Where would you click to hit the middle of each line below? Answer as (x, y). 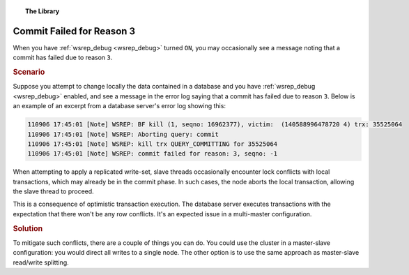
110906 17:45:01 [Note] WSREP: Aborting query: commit (123, 134)
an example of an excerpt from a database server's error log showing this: (119, 106)
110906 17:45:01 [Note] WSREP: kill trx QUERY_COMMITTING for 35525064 (153, 144)
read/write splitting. (41, 262)
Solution (28, 228)
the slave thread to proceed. (53, 191)
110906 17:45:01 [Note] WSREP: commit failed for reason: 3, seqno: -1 (153, 154)
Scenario (29, 72)
